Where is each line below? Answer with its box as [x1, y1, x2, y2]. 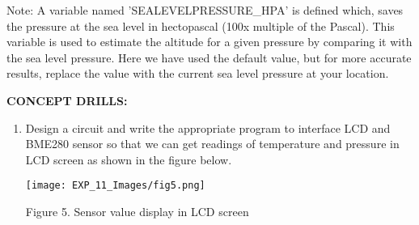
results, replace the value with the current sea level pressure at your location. [6, 65, 389, 82]
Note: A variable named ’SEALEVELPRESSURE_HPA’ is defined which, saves [6, 2, 404, 18]
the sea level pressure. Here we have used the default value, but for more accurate [6, 49, 412, 66]
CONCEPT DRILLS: [6, 91, 128, 108]
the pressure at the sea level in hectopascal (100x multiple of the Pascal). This [6, 17, 395, 34]
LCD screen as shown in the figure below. [25, 151, 232, 168]
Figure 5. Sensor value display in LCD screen [25, 203, 249, 219]
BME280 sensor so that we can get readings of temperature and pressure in [25, 135, 400, 152]
